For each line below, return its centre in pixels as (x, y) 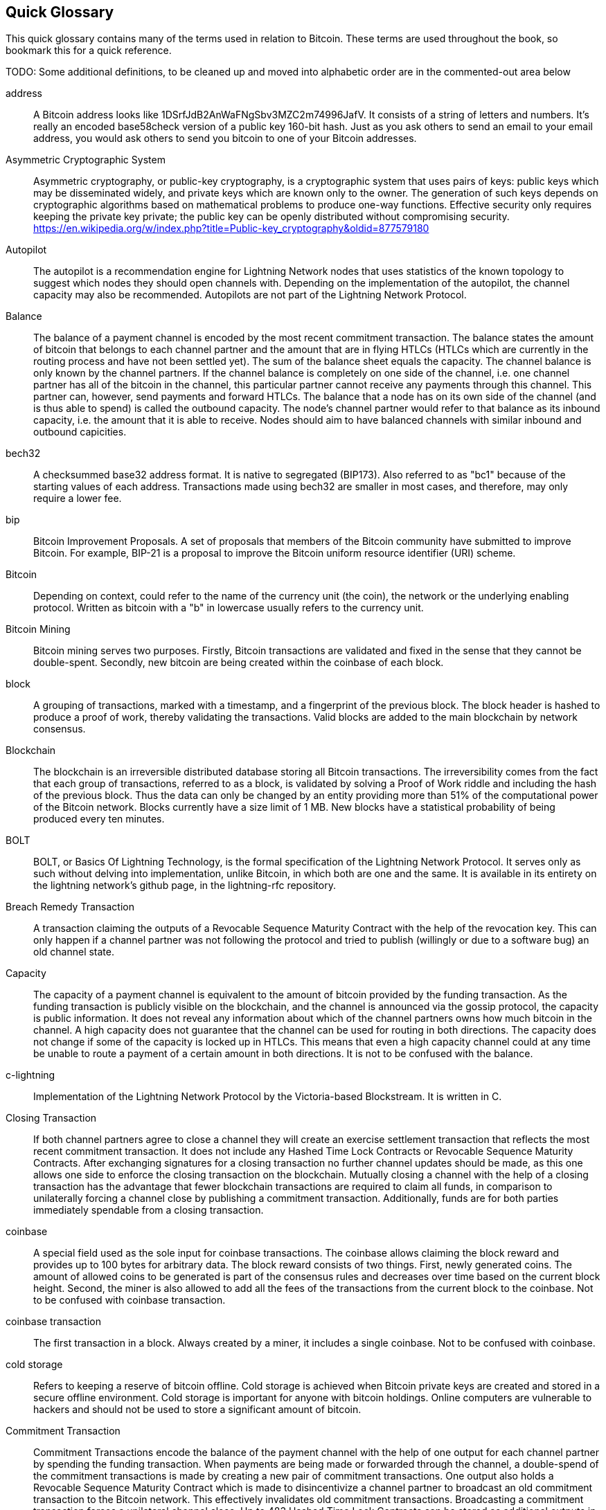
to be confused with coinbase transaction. (130, 1300)
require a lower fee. (78, 498)
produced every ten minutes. (99, 819)
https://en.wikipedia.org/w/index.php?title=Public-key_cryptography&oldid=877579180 (231, 228)
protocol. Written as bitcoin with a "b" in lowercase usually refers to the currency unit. (229, 608)
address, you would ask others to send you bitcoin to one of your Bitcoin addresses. (225, 138)
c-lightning (30, 1075)
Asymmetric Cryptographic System (86, 160)
